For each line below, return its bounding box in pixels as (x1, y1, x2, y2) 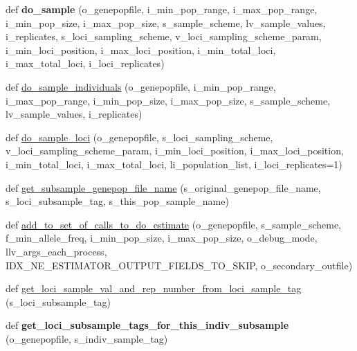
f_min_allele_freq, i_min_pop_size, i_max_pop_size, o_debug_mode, (6, 231, 318, 245)
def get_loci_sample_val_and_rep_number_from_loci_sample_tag (6, 281, 302, 296)
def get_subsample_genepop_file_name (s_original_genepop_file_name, (6, 180, 321, 195)
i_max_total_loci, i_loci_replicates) (6, 56, 165, 71)
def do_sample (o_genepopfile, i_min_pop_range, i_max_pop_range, (6, 2, 318, 16)
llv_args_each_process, (6, 244, 107, 258)
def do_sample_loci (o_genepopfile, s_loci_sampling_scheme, (6, 129, 273, 144)
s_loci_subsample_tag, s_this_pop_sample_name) (6, 194, 229, 208)
